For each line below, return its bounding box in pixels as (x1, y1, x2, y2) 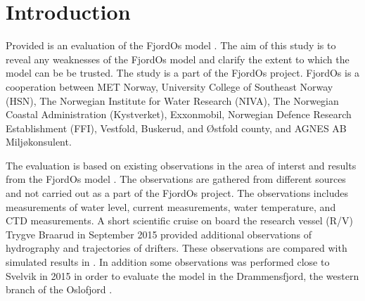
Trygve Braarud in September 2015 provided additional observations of (6, 226, 312, 241)
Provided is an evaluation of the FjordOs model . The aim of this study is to (6, 38, 336, 53)
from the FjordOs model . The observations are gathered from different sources (6, 172, 346, 186)
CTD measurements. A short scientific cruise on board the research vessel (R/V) (6, 213, 353, 228)
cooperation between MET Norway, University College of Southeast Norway (6, 79, 333, 94)
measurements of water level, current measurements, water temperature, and (6, 199, 336, 214)
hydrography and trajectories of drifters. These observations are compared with (6, 241, 347, 255)
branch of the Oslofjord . (6, 282, 113, 297)
